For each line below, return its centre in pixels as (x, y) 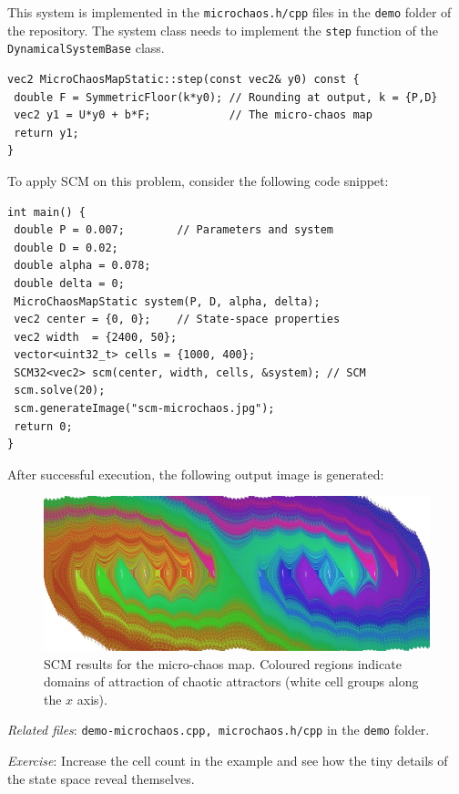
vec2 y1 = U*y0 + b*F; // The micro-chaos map (193, 115)
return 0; (43, 426)
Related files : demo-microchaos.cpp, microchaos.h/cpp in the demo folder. (219, 730)
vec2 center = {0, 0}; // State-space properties (177, 320)
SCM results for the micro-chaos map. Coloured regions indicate (223, 663)
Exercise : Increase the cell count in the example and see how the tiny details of (228, 761)
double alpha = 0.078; (82, 266)
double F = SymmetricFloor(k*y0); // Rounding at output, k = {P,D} (226, 97)
